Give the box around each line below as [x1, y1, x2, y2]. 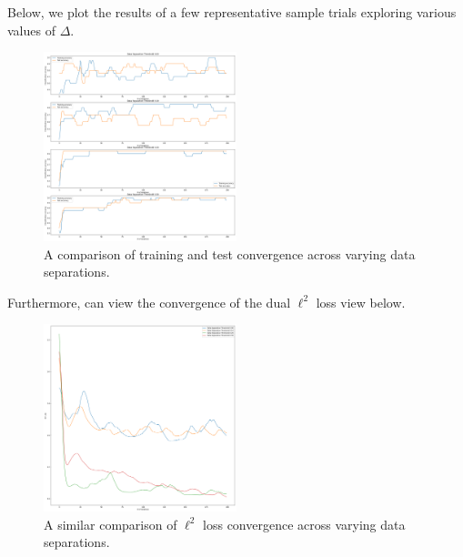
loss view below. [316, 292, 406, 311]
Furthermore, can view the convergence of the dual [7, 292, 291, 311]
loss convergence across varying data [203, 514, 406, 533]
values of [7, 20, 55, 39]
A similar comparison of [44, 514, 177, 533]
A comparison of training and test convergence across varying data [44, 244, 416, 263]
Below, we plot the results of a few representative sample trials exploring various [7, 3, 457, 21]
